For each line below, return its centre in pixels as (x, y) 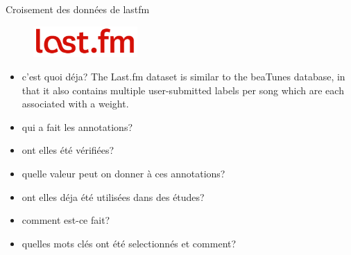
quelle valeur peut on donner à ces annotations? (123, 173)
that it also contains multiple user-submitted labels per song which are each (183, 90)
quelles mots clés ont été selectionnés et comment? (129, 243)
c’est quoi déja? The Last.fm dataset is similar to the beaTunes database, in (183, 77)
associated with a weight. (75, 104)
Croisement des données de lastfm (78, 9)
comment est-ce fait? (66, 220)
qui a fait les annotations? (77, 126)
